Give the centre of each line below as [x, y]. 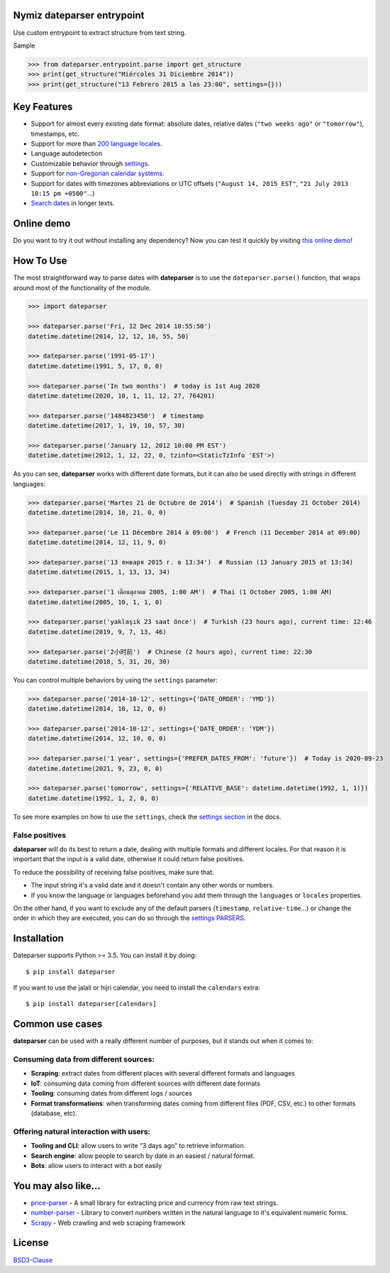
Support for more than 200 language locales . [96, 143]
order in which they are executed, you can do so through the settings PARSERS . [129, 918]
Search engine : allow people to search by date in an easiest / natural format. [143, 1155]
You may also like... [57, 1186]
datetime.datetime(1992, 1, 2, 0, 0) [94, 798]
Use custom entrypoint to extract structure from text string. [100, 33]
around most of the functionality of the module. [82, 288]
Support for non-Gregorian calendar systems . [97, 173]
